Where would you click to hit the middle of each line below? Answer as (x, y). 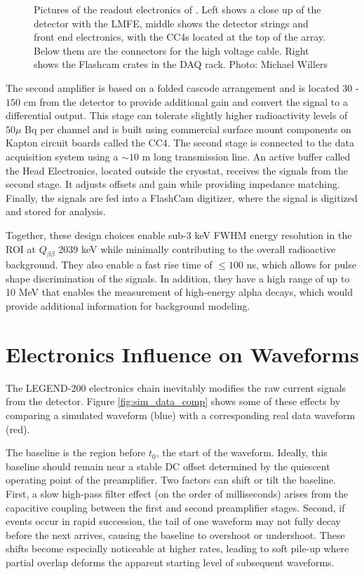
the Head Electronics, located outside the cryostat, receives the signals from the (177, 170)
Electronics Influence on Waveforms (182, 354)
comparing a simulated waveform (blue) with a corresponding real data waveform (181, 415)
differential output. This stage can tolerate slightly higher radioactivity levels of (177, 115)
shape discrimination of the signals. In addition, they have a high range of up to (178, 278)
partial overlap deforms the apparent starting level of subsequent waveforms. (170, 562)
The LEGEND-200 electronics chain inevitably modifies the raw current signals (176, 387)
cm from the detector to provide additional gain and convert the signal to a (186, 101)
